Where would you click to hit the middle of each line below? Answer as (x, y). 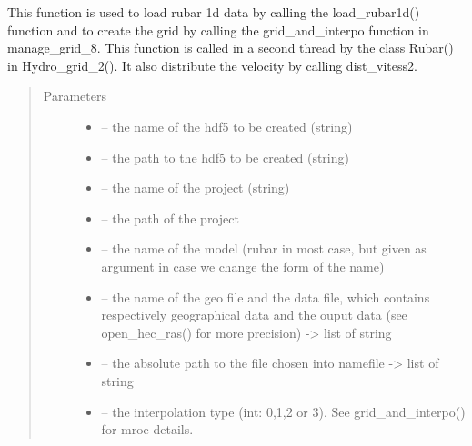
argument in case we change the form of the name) (243, 266)
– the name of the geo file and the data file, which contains (266, 297)
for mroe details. (147, 429)
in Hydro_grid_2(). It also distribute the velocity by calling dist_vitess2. (212, 65)
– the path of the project (170, 218)
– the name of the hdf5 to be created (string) (227, 126)
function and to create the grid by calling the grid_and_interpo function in (218, 30)
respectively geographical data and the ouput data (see (254, 315)
